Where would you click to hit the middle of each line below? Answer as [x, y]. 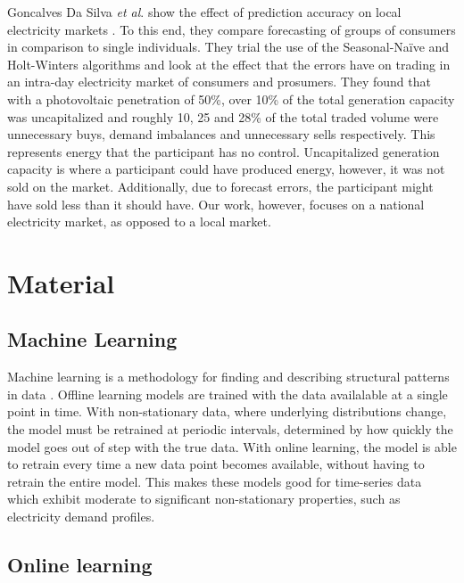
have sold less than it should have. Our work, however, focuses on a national [216, 204]
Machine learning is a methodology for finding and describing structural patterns [228, 377]
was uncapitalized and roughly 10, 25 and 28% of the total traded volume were [223, 116]
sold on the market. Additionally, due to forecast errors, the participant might [220, 186]
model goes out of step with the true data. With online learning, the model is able [232, 446]
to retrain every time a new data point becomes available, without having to [216, 464]
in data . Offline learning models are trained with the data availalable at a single [228, 394]
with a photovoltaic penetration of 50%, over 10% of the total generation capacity [231, 99]
